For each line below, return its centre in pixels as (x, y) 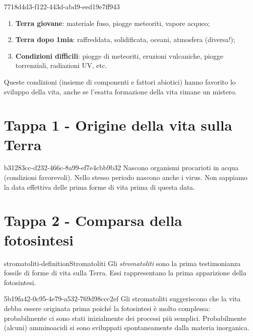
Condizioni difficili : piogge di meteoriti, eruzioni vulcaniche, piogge (119, 56)
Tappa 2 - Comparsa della (93, 220)
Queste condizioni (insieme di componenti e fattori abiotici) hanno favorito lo (120, 81)
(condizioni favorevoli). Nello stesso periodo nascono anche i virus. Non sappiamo (126, 177)
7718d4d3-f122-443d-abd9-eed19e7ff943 (62, 6)
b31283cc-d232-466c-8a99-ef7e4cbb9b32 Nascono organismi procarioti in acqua (121, 168)
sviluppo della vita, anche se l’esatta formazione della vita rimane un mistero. (120, 91)
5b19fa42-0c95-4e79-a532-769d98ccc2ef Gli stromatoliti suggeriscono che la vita (122, 299)
